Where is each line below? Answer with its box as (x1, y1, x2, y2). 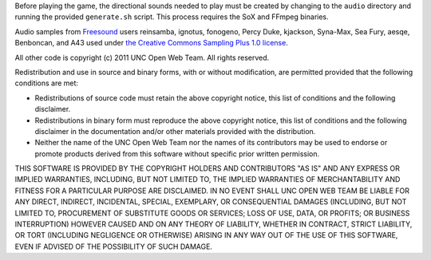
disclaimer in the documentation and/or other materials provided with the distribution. (34, 126, 316, 136)
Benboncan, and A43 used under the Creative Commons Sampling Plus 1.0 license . (14, 38, 289, 48)
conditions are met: (14, 78, 79, 88)
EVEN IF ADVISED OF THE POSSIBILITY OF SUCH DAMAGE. (14, 242, 213, 251)
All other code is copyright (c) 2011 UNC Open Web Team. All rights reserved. (14, 53, 270, 62)
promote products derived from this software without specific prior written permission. (34, 148, 320, 159)
